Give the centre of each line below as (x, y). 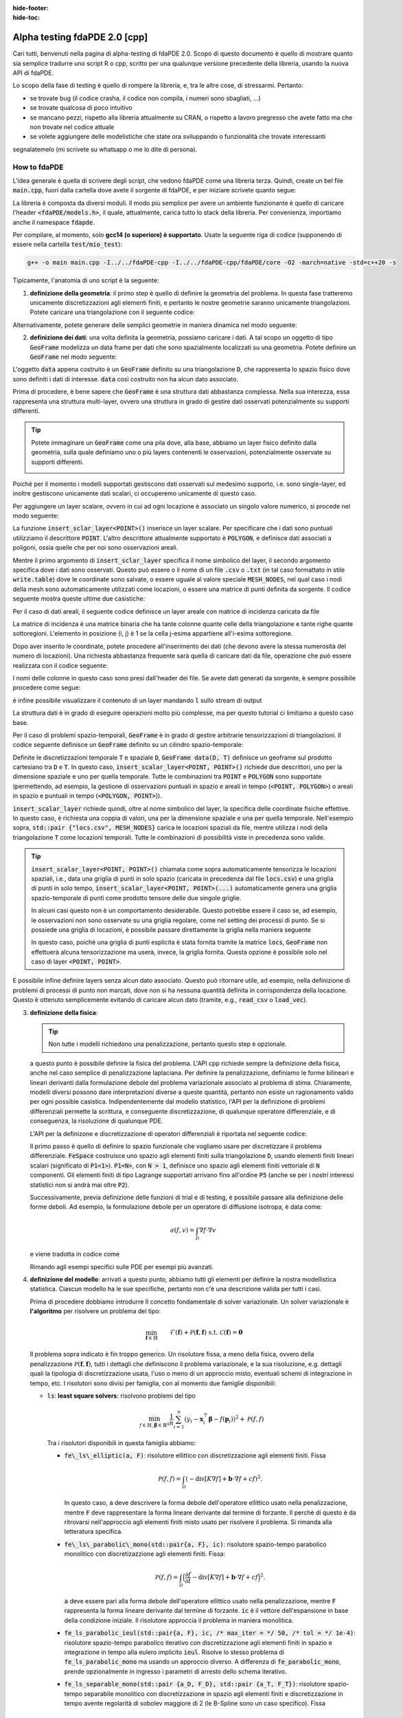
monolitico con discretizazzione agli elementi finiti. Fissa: (145, 1554)
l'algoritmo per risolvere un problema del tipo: (95, 1311)
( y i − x (194, 1420)
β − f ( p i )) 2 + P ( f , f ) (236, 1419)
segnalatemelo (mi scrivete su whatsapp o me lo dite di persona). (105, 149)
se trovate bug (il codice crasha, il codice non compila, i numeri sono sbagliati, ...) (145, 98)
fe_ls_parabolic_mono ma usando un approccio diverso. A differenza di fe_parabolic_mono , (203, 1662)
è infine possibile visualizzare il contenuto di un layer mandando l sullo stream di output (137, 700)
